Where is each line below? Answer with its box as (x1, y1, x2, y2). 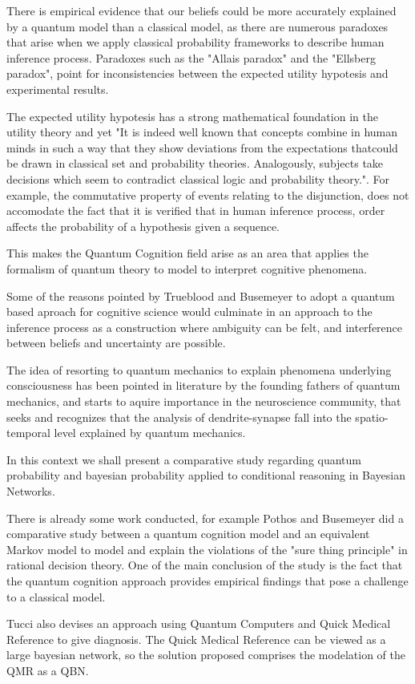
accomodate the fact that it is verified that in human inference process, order (6, 202, 385, 219)
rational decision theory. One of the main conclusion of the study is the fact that (6, 557, 403, 573)
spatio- (355, 408, 389, 425)
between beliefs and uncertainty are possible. (6, 334, 226, 351)
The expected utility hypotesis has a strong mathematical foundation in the (6, 107, 378, 124)
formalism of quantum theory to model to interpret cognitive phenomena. (6, 260, 368, 277)
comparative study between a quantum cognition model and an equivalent (6, 525, 370, 542)
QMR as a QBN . (6, 662, 89, 678)
